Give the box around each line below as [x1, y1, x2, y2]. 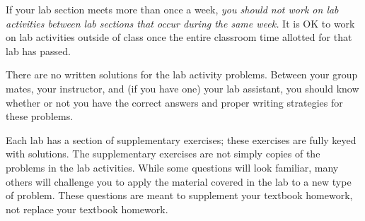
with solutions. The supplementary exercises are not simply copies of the [6, 146, 320, 161]
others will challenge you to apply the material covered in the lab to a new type [6, 174, 352, 189]
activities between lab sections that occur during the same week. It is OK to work [6, 16, 355, 30]
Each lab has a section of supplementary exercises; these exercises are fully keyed [6, 132, 357, 147]
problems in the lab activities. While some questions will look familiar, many [6, 160, 339, 174]
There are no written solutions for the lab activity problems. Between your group [6, 67, 358, 82]
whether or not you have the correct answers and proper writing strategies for [6, 95, 343, 109]
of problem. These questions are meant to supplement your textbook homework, [6, 188, 353, 203]
